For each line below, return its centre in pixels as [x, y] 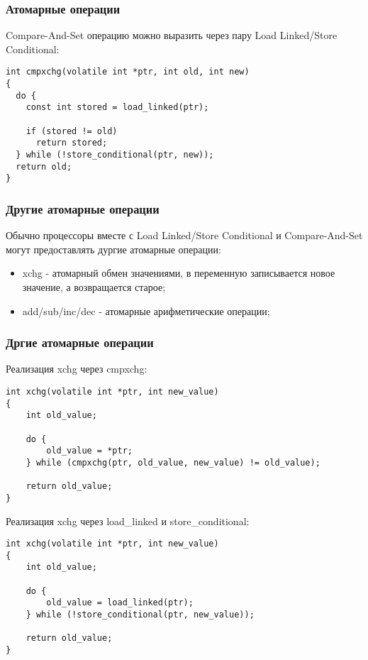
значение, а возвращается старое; [94, 286]
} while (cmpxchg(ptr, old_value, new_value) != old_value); [173, 462]
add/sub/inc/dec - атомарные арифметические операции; [146, 310]
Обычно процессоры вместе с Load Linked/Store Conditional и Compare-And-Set [184, 235]
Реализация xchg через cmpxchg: [77, 369]
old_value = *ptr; [89, 451]
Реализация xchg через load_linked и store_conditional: [128, 521]
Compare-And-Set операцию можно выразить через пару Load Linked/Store [172, 35]
